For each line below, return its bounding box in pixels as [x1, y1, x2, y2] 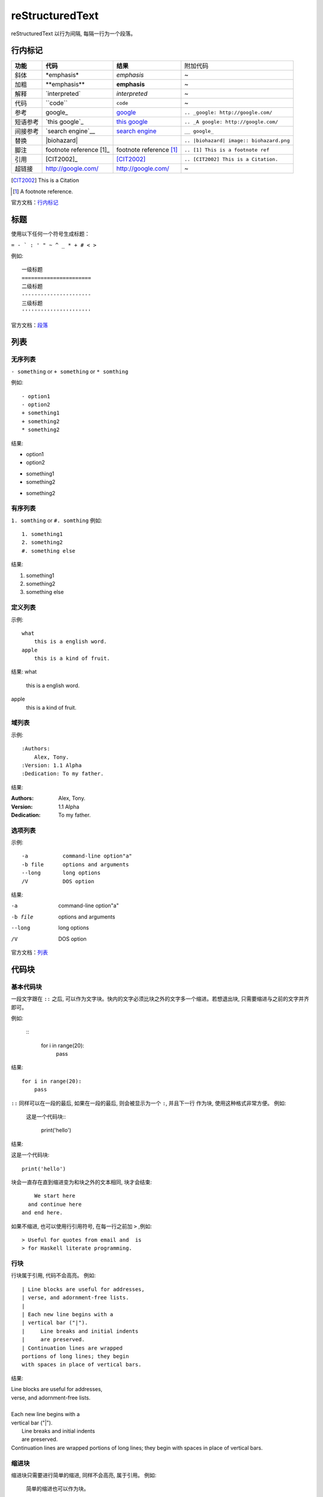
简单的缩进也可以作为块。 [26, 1485, 89, 1492]
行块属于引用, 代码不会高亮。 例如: [11, 1272, 96, 1279]
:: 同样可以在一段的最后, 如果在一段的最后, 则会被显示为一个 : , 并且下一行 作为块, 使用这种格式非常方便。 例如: [11, 1099, 287, 1107]
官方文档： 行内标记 [11, 199, 59, 206]
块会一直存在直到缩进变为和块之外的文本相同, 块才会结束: [11, 1178, 153, 1186]
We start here [33, 1192, 76, 1199]
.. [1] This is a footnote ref [184, 147, 270, 153]
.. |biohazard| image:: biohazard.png [184, 137, 290, 144]
